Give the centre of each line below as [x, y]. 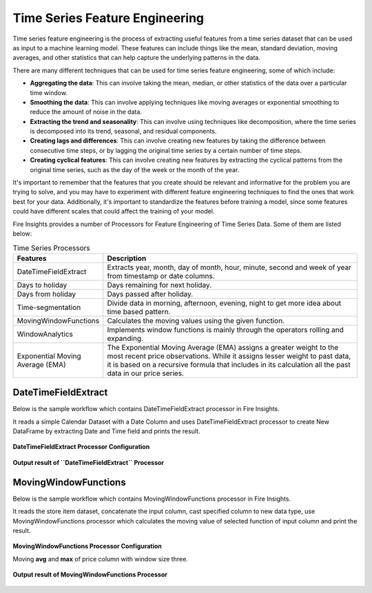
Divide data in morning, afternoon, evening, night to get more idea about [224, 303]
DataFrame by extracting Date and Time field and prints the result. [106, 431]
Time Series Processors [51, 248]
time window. [49, 92]
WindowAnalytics [45, 334]
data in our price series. [145, 373]
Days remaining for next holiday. [159, 284]
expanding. [125, 338]
